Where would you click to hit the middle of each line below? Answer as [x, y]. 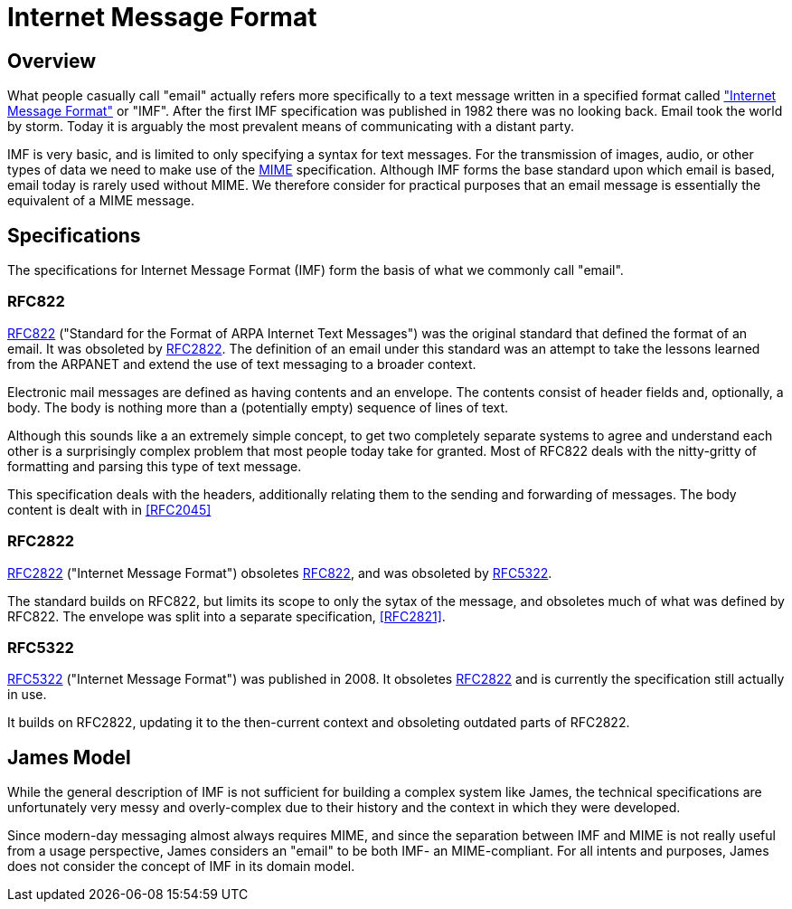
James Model [69, 757]
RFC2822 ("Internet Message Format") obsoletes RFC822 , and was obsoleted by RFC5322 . [280, 573]
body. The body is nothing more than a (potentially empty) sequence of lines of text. [258, 407]
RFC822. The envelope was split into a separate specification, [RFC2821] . [226, 616]
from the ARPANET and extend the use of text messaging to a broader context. [242, 364]
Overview [52, 61]
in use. [27, 695]
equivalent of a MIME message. [101, 201]
